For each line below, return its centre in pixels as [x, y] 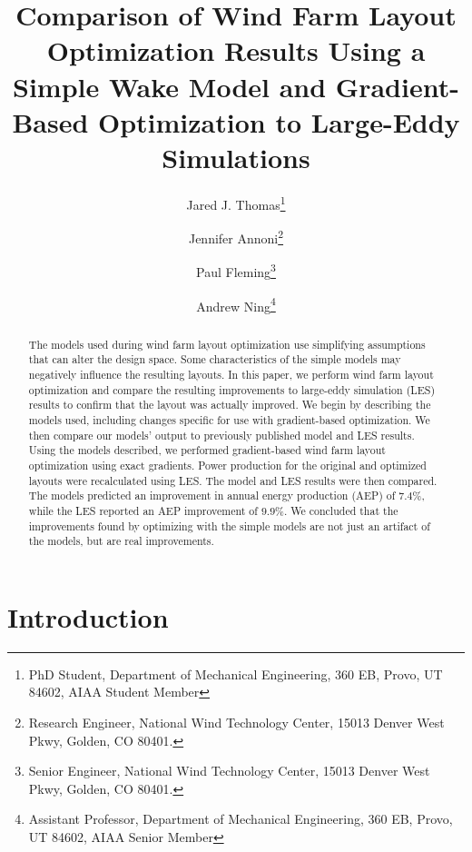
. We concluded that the [341, 510]
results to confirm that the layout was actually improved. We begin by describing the [230, 405]
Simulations [236, 157]
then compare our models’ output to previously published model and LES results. [221, 435]
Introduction [88, 616]
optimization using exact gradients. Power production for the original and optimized [227, 465]
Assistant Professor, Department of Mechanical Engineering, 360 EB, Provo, [241, 819]
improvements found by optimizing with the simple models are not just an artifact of [229, 525]
